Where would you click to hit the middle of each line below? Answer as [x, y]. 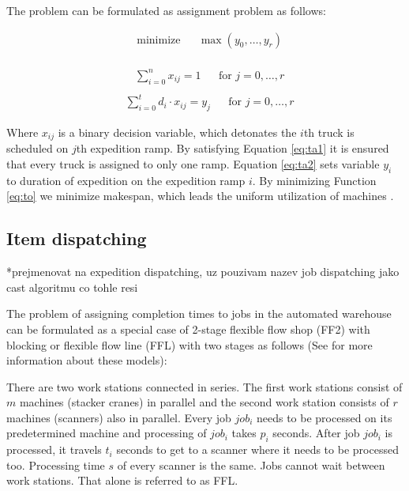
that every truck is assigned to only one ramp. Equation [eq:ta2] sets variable [193, 163]
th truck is [329, 132]
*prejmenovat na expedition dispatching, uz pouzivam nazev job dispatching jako [203, 272]
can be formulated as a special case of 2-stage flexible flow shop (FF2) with [188, 329]
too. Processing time [56, 465]
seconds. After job [316, 433]
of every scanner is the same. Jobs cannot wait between [251, 465]
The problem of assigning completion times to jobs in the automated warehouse [199, 313]
